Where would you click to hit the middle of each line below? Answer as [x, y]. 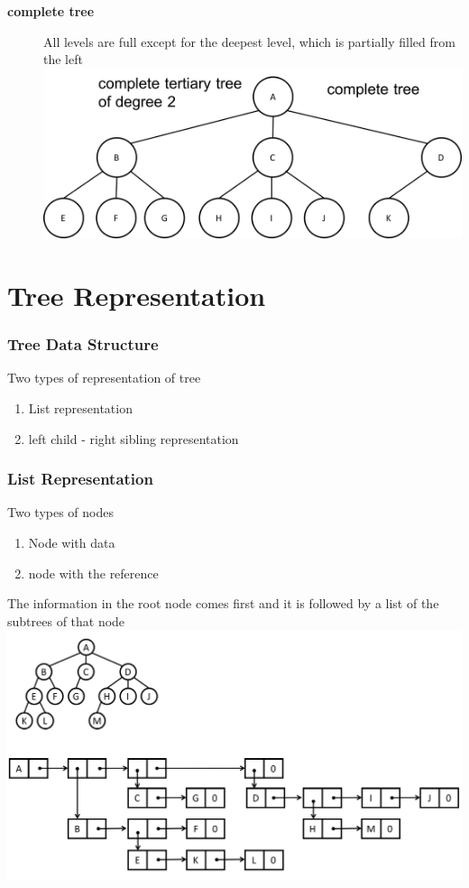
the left [63, 59]
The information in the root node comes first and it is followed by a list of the [223, 603]
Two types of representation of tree [104, 378]
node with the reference [93, 573]
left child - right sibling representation [133, 438]
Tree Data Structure [83, 344]
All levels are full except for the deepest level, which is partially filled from [249, 41]
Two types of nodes [60, 512]
